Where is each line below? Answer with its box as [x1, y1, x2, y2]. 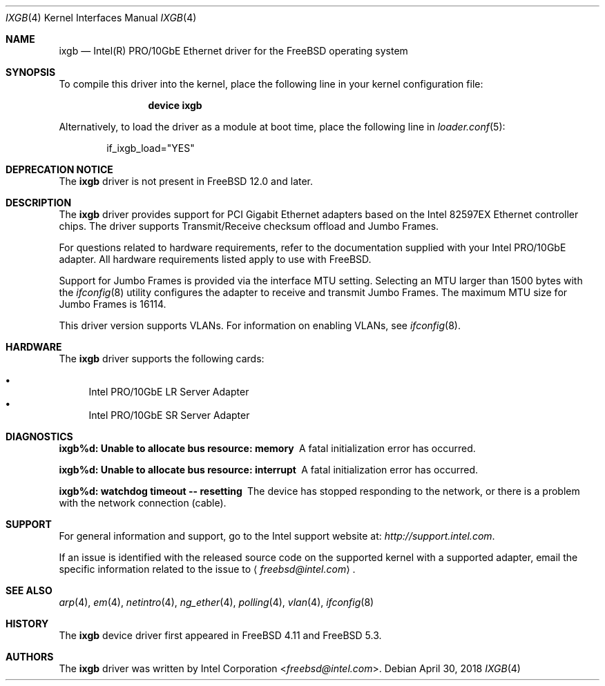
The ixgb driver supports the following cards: [59, 353, 265, 364]
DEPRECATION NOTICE [6, 164, 113, 175]
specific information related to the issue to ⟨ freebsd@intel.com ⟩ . [59, 563, 356, 575]
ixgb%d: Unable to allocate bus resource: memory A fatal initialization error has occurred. [59, 442, 476, 454]
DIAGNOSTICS [6, 431, 73, 442]
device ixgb [148, 99, 202, 111]
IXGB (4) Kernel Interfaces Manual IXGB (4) [6, 12, 197, 23]
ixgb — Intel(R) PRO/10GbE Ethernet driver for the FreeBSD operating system [59, 45, 408, 57]
